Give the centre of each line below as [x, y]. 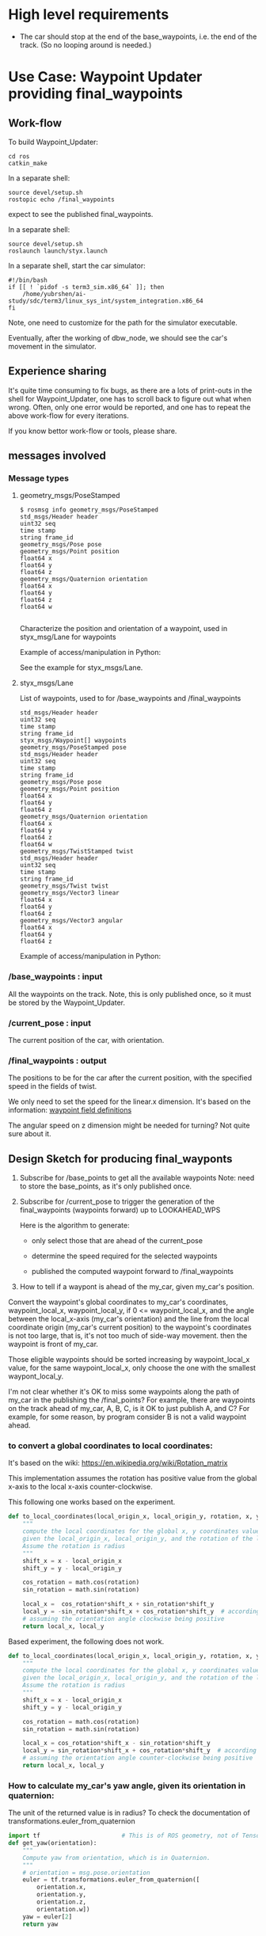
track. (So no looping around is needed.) [85, 44]
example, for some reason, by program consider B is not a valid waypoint [127, 1417]
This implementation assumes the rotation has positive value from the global [133, 1478]
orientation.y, [62, 1895]
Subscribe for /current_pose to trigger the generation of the [117, 1202]
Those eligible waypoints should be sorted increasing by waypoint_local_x [129, 1360]
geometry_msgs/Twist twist [64, 886]
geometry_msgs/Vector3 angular [71, 921]
